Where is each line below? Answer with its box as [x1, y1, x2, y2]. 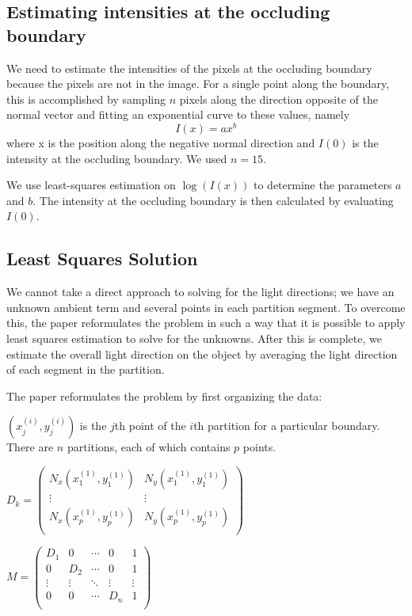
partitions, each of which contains [67, 439, 231, 455]
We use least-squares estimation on [6, 177, 176, 193]
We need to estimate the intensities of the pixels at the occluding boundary [6, 59, 372, 76]
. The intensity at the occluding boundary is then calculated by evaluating [32, 192, 394, 208]
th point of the [114, 417, 186, 434]
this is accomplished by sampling [6, 90, 166, 107]
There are [6, 439, 54, 455]
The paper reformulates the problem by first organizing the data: [6, 387, 322, 404]
